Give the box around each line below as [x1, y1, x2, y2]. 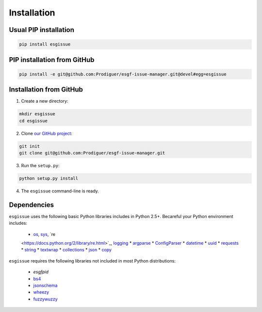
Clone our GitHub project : [21, 130, 73, 136]
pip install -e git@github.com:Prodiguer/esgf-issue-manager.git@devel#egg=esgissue [19, 71, 227, 77]
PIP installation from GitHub [9, 56, 95, 64]
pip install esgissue [19, 42, 71, 47]
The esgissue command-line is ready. [21, 188, 99, 194]
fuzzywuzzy [33, 296, 58, 302]
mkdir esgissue [19, 111, 55, 117]
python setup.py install [19, 175, 79, 181]
